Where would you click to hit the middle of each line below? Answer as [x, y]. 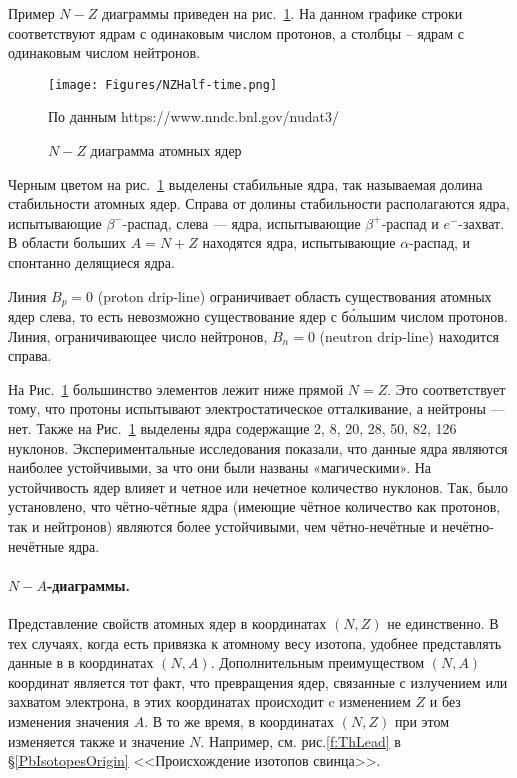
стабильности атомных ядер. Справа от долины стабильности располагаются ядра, [259, 203]
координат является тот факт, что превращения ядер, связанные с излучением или [258, 681]
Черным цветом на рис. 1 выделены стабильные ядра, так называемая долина [245, 183]
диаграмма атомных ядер [166, 150]
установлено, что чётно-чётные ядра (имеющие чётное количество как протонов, [254, 506]
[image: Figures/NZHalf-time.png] [163, 84]
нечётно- [468, 525]
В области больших [67, 242]
